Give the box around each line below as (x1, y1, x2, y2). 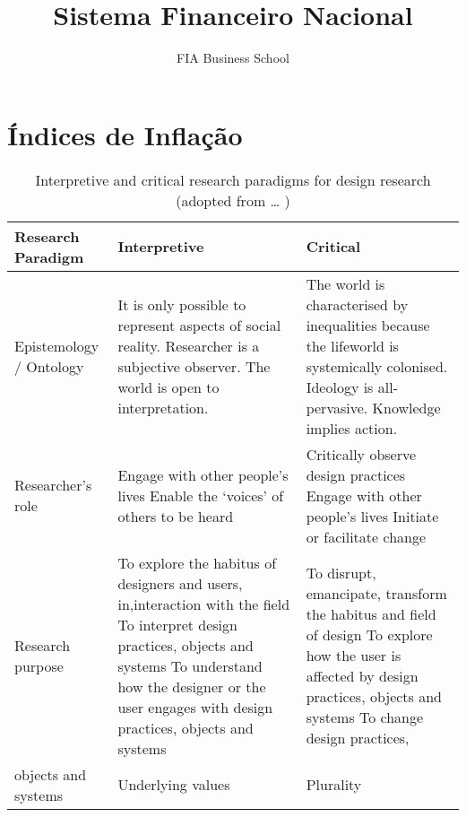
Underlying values (117, 774, 230, 795)
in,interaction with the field (117, 593, 290, 614)
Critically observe (306, 443, 417, 465)
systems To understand (117, 655, 263, 676)
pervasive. (306, 396, 368, 418)
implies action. (306, 417, 398, 439)
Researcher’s (14, 474, 92, 496)
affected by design (306, 665, 419, 687)
